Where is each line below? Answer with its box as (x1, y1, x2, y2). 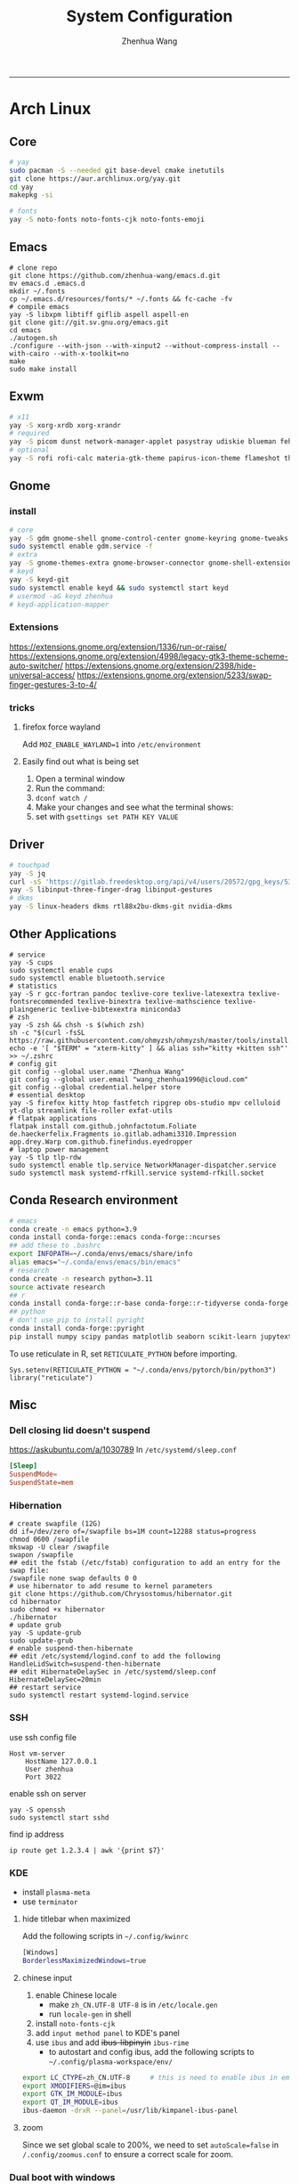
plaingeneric (9, 1005, 58, 1014)
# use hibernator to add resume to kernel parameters (9, 1582, 214, 1591)
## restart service (9, 1683, 82, 1692)
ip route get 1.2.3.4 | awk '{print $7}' (9, 1846, 166, 1854)
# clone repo (9, 263, 58, 273)
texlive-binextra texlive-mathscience (77, 997, 221, 1006)
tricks (9, 701, 36, 713)
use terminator (21, 1895, 78, 1907)
